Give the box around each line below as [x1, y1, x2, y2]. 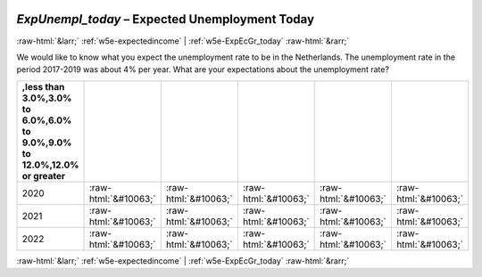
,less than [21, 80, 65, 93]
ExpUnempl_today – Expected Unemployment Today [16, 12, 315, 27]
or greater [21, 169, 66, 182]
